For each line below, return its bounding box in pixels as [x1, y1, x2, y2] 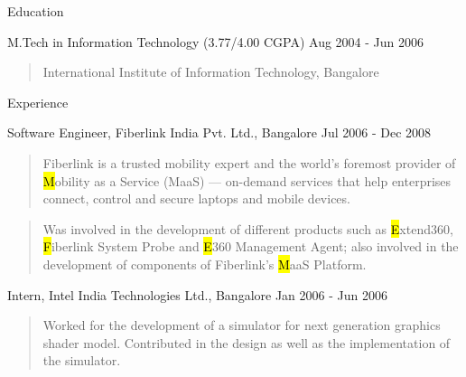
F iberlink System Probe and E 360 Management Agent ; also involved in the [42, 237, 459, 256]
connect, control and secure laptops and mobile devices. [42, 189, 350, 208]
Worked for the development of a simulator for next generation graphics [42, 316, 441, 335]
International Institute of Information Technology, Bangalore [42, 62, 379, 81]
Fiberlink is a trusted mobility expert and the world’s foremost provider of [42, 153, 456, 172]
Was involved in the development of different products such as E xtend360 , [42, 219, 453, 238]
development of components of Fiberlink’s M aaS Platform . [42, 254, 367, 273]
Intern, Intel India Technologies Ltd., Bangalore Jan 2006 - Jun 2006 [7, 285, 387, 304]
